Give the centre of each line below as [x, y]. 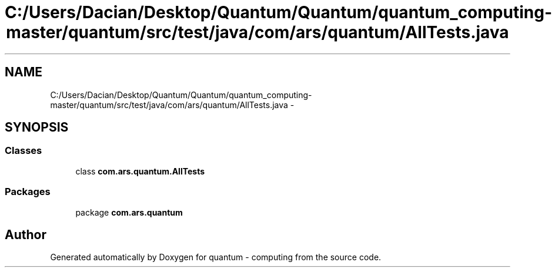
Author [26, 234]
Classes [24, 151]
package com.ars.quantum [129, 212]
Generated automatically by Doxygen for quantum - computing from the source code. [216, 257]
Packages [28, 192]
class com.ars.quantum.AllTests [140, 171]
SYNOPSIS [37, 127]
